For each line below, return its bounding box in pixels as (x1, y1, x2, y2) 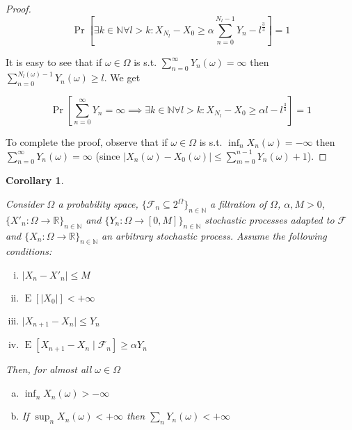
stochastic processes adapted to (205, 212, 335, 226)
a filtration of (210, 197, 267, 211)
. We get (104, 70, 141, 85)
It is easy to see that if (6, 55, 102, 69)
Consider (6, 197, 44, 211)
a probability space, (58, 197, 138, 211)
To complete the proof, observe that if (6, 135, 168, 149)
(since (95, 148, 120, 163)
